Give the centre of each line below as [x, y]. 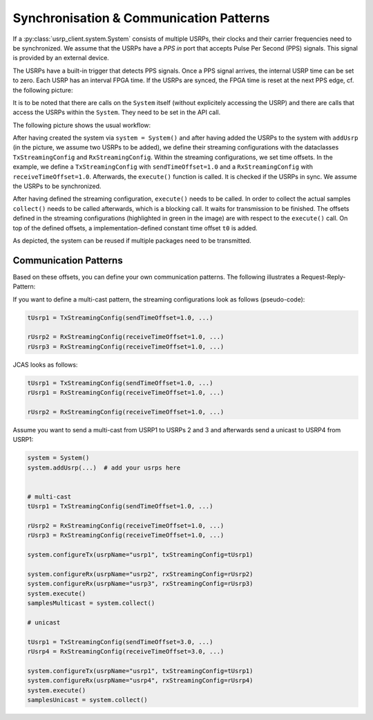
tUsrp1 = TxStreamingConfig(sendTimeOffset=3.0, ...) [120, 642]
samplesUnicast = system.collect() [87, 700]
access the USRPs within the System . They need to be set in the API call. [117, 112]
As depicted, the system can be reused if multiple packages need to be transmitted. [132, 240]
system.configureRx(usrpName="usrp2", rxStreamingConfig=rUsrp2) [140, 574]
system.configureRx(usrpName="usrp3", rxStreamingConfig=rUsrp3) [140, 584]
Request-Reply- [323, 277]
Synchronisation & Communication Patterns [141, 18]
